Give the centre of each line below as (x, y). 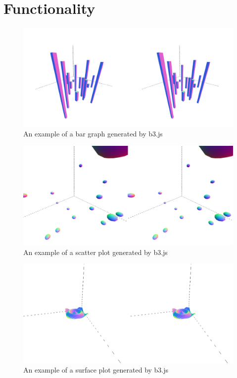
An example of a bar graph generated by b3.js (93, 134)
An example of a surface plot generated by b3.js (96, 370)
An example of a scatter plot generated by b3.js (95, 252)
